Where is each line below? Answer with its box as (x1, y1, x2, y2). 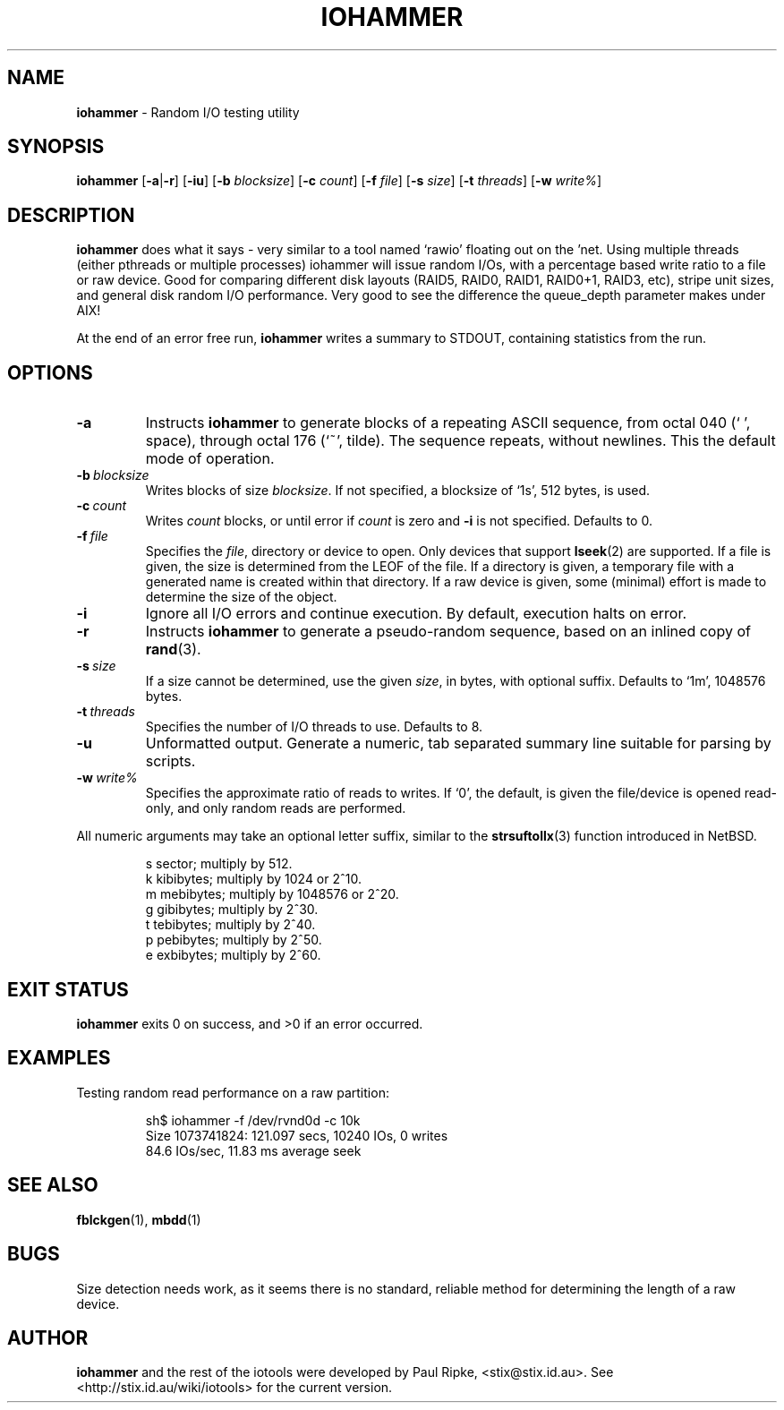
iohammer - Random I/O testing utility (76, 104, 300, 120)
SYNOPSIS (7, 135, 105, 158)
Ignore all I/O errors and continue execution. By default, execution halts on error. (145, 604, 687, 623)
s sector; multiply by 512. (145, 856, 293, 872)
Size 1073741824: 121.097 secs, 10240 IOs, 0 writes (145, 1127, 448, 1143)
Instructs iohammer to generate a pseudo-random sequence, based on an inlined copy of (145, 622, 751, 641)
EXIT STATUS (7, 978, 129, 1001)
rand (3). (145, 640, 201, 659)
